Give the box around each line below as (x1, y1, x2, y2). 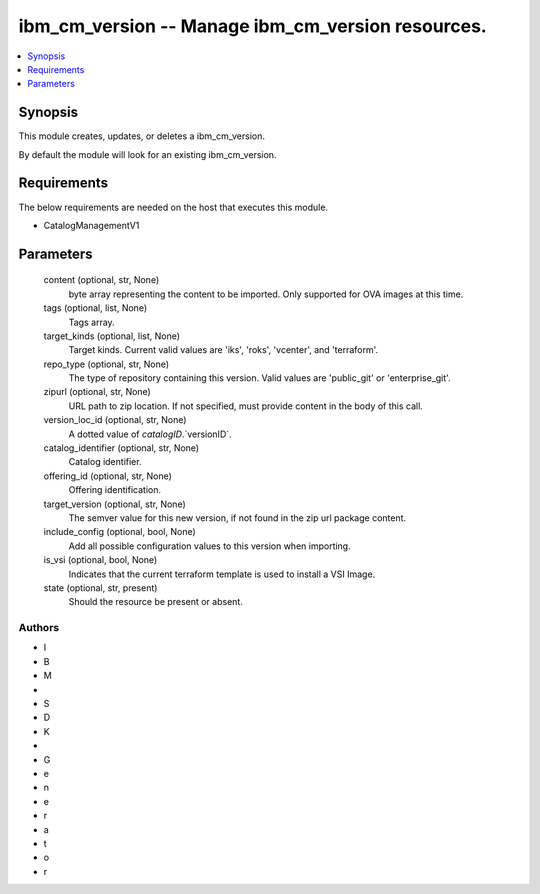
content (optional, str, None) (43, 274, 160, 286)
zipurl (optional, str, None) (43, 386, 152, 398)
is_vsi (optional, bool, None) (43, 554, 158, 566)
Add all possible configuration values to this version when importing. (68, 540, 351, 552)
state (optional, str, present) (43, 581, 158, 594)
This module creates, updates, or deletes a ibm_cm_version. (18, 130, 265, 142)
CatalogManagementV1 (43, 219, 140, 231)
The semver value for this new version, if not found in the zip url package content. (68, 511, 407, 524)
